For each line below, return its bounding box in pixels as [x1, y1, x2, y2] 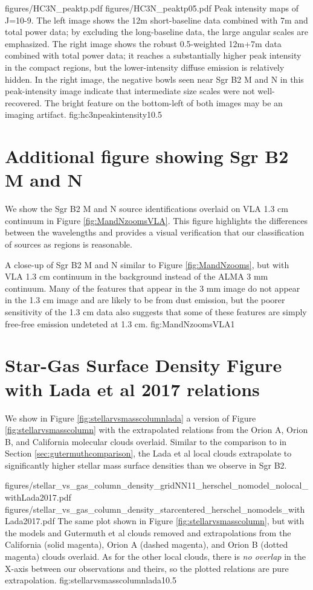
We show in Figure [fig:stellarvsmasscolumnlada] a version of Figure [5, 411, 256, 424]
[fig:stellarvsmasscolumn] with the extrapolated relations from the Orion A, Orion [5, 423, 308, 436]
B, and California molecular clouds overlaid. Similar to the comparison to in [5, 435, 287, 447]
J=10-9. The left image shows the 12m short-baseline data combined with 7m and [5, 13, 308, 26]
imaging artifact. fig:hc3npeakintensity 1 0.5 [5, 108, 162, 121]
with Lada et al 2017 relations [5, 376, 260, 401]
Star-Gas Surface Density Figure [5, 353, 282, 377]
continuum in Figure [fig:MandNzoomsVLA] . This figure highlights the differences [5, 214, 308, 226]
